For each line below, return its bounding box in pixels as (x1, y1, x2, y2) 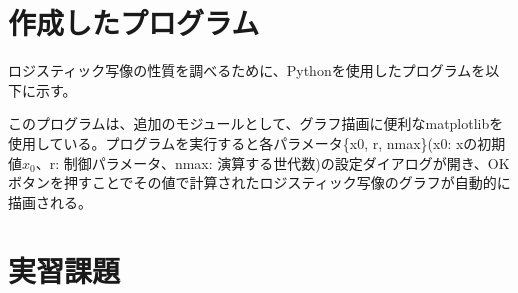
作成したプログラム (8, 2, 260, 43)
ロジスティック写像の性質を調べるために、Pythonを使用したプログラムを (8, 60, 486, 81)
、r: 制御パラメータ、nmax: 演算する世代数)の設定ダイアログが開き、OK (35, 152, 510, 173)
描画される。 (8, 191, 92, 212)
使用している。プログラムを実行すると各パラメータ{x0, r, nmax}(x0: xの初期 (8, 132, 506, 153)
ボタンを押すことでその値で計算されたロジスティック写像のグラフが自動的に (8, 172, 511, 193)
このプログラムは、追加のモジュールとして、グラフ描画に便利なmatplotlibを (8, 113, 504, 134)
